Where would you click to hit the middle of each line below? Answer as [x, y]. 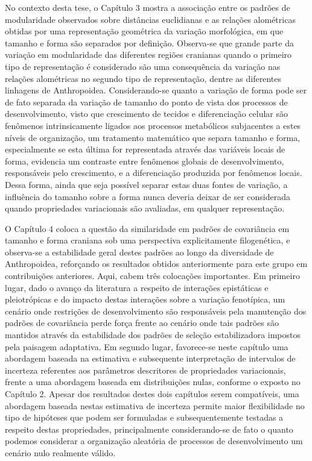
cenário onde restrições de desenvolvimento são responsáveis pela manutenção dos [156, 311]
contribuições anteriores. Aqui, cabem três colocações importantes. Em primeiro [152, 276]
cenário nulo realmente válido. [60, 452]
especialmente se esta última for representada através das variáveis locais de [145, 149]
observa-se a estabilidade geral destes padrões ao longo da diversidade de [139, 252]
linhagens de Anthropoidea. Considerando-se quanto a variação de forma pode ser [156, 90]
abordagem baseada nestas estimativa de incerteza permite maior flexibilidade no [155, 405]
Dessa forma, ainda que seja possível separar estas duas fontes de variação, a [146, 184]
